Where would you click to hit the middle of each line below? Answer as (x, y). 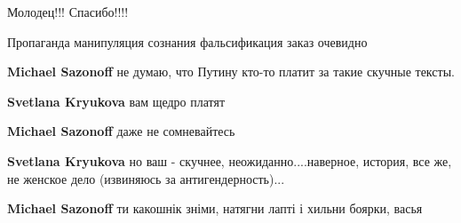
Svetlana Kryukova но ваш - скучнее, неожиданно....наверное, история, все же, (230, 160)
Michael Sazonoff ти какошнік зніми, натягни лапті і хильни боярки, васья (215, 208)
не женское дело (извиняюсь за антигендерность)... (146, 178)
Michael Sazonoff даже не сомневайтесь (121, 131)
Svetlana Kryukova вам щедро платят (116, 101)
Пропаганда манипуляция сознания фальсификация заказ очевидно (187, 41)
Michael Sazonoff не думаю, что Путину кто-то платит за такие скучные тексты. (231, 72)
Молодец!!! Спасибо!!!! (68, 12)
